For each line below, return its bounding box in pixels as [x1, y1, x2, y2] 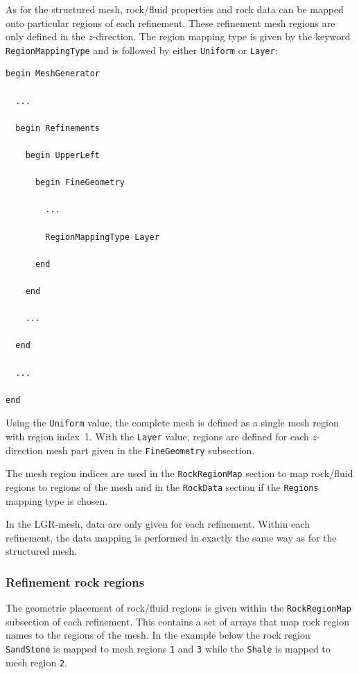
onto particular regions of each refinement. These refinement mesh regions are [6, 15, 335, 30]
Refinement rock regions [6, 573, 145, 590]
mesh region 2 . [6, 655, 67, 669]
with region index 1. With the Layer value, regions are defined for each [6, 429, 309, 443]
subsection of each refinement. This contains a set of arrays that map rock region [6, 614, 350, 628]
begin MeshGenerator [6, 69, 100, 79]
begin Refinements [15, 123, 100, 133]
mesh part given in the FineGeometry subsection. [46, 442, 255, 457]
